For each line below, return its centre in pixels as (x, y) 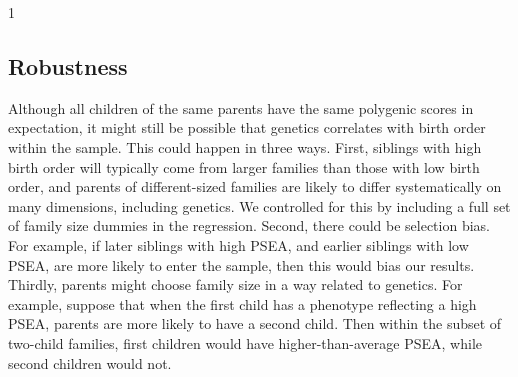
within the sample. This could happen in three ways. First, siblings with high (245, 146)
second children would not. (90, 362)
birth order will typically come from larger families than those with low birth (244, 166)
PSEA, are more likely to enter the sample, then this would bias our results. (241, 264)
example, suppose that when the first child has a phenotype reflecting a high (242, 303)
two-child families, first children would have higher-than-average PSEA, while (245, 342)
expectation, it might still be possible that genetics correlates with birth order (247, 127)
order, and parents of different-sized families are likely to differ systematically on (255, 186)
